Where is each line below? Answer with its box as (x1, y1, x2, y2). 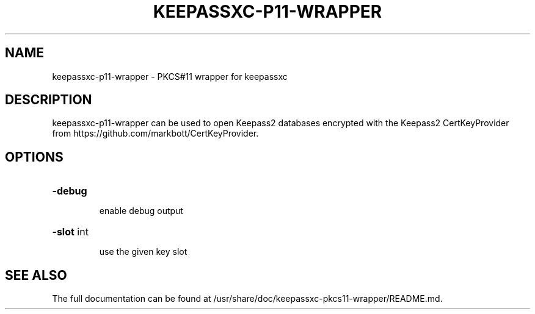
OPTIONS (5, 149, 64, 165)
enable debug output (99, 205, 183, 216)
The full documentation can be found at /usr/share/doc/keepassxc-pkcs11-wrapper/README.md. (52, 293, 443, 304)
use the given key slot (99, 246, 187, 257)
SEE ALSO (5, 267, 67, 283)
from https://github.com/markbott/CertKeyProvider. (52, 128, 259, 139)
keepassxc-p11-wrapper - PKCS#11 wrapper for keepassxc (52, 71, 288, 82)
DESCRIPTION (5, 92, 92, 108)
